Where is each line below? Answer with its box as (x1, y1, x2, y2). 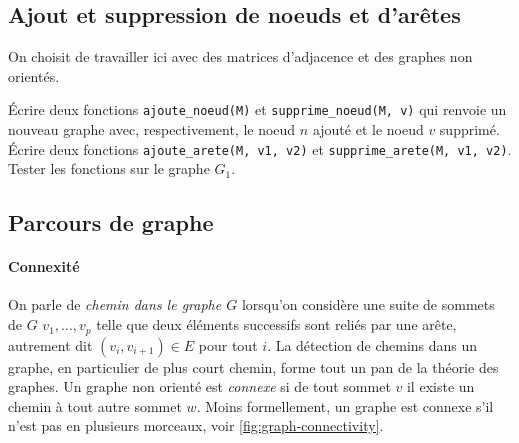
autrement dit (8, 334, 93, 355)
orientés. (8, 65, 60, 86)
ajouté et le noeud (312, 119, 424, 140)
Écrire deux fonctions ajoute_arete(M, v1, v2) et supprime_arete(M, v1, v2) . (8, 138, 512, 159)
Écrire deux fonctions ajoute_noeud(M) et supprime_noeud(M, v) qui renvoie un (8, 99, 507, 120)
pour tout (198, 334, 258, 355)
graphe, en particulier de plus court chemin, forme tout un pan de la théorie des (8, 356, 499, 377)
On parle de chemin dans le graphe (8, 294, 222, 315)
